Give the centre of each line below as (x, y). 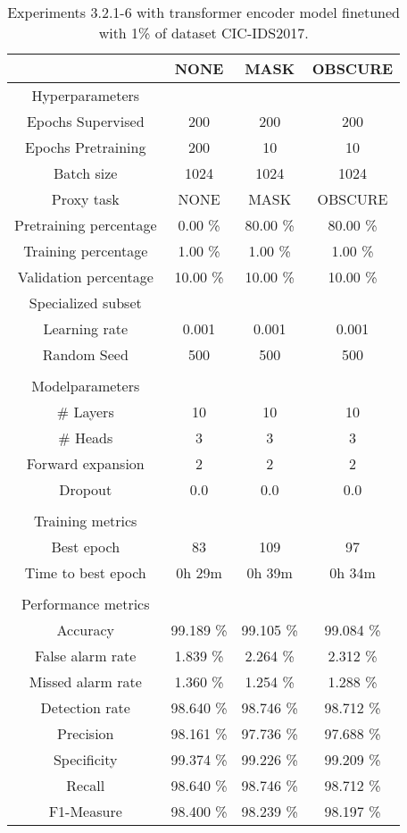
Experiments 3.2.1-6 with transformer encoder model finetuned (203, 12)
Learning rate (86, 328)
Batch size (86, 173)
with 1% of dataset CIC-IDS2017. (203, 33)
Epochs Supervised (85, 121)
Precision (86, 733)
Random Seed (85, 354)
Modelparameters (86, 386)
